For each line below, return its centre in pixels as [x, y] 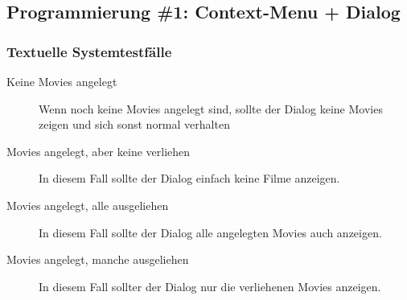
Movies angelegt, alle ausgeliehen [88, 205]
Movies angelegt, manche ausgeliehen [98, 259]
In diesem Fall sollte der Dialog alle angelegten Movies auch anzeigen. [210, 232]
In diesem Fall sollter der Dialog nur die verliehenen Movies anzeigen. [210, 286]
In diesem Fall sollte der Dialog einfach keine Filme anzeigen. [189, 178]
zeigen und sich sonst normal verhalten [134, 124]
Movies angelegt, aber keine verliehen [99, 151]
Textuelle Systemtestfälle [89, 51]
